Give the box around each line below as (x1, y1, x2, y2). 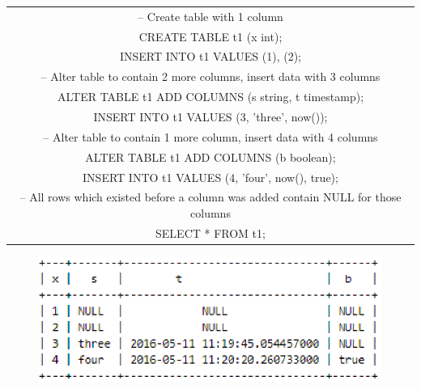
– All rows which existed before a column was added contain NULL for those (19, 188, 402, 205)
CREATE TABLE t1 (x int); (138, 27, 283, 44)
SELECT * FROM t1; (155, 224, 266, 241)
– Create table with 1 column (138, 7, 283, 24)
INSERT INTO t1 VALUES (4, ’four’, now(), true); (83, 168, 338, 185)
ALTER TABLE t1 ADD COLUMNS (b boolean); (85, 148, 336, 165)
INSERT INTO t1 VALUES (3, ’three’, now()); (93, 108, 328, 125)
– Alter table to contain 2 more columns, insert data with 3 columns (40, 68, 381, 85)
